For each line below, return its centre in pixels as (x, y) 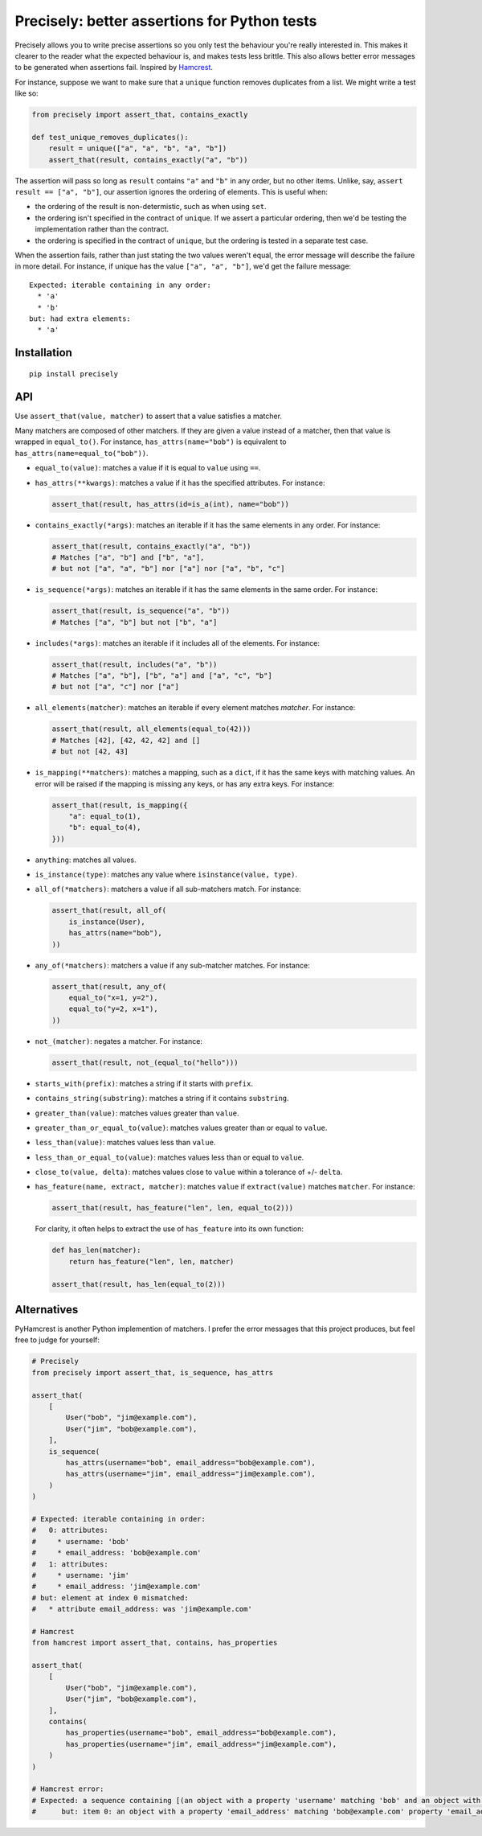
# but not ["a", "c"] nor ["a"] (116, 687)
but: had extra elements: (80, 318)
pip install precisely (74, 374)
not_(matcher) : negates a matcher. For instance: (118, 1041)
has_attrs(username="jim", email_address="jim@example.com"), (191, 1474)
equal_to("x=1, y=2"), (113, 998)
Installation (43, 353)
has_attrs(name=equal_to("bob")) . (82, 453)
